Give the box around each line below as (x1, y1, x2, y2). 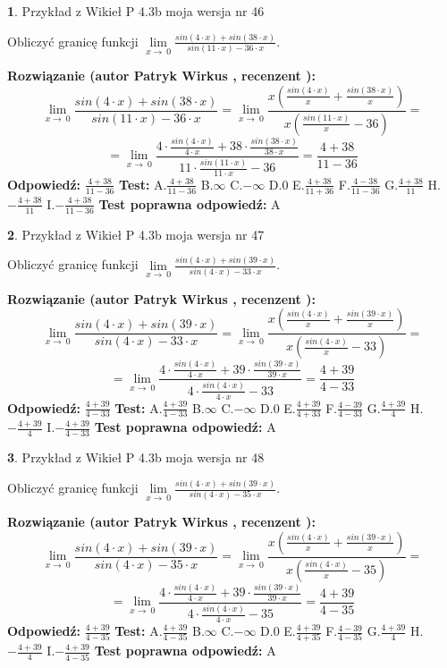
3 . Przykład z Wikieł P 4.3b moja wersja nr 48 (7, 448, 265, 467)
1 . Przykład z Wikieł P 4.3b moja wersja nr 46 (7, 2, 265, 20)
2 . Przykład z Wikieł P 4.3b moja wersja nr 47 (7, 224, 265, 243)
